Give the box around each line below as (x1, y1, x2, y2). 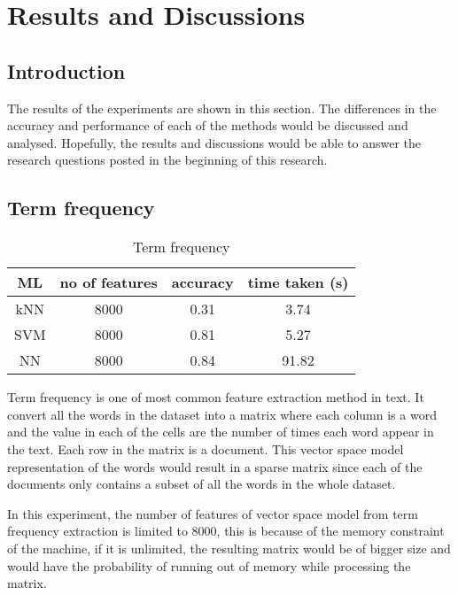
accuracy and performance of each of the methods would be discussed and (7, 116, 408, 135)
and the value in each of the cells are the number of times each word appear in (7, 422, 434, 441)
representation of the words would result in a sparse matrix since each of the (7, 457, 423, 475)
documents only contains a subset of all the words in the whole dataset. (7, 475, 396, 493)
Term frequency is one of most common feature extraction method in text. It (7, 388, 424, 406)
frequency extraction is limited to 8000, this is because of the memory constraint (7, 522, 445, 540)
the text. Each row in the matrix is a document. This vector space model (7, 439, 404, 458)
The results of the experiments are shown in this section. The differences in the (7, 98, 437, 117)
